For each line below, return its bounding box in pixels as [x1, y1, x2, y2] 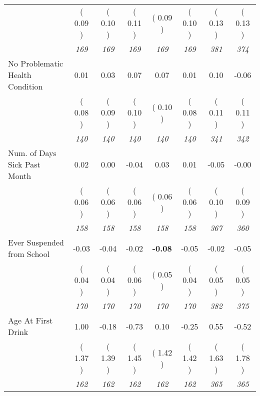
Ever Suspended [8, 236, 64, 248]
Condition [8, 80, 43, 92]
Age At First [8, 314, 53, 326]
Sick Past [8, 158, 40, 170]
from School [8, 248, 50, 259]
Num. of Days [8, 147, 56, 158]
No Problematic [8, 57, 63, 69]
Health [8, 69, 31, 80]
